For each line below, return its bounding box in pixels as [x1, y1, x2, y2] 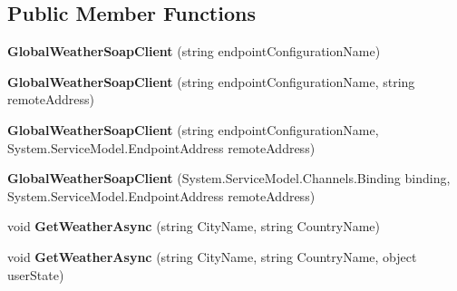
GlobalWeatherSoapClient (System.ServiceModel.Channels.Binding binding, [7, 169, 451, 188]
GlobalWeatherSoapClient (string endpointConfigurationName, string [7, 72, 415, 91]
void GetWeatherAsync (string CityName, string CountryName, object [7, 247, 417, 266]
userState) [7, 265, 64, 284]
